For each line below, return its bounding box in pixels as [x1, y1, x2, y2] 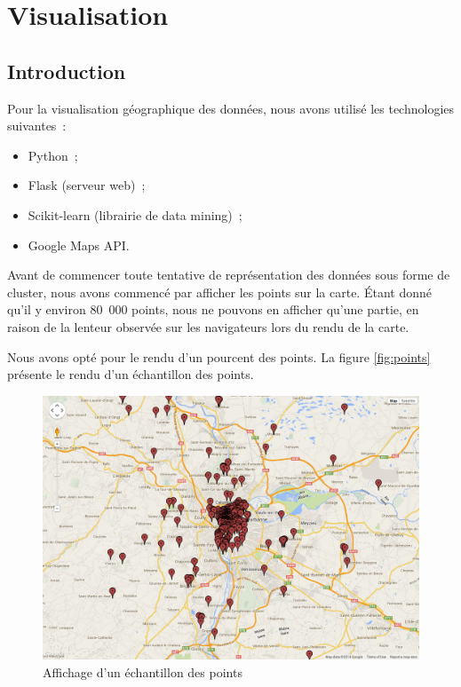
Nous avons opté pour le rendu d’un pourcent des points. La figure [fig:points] [7, 347, 431, 366]
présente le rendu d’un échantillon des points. [7, 365, 254, 383]
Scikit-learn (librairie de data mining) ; [28, 205, 242, 224]
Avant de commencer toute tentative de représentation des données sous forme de [7, 265, 450, 284]
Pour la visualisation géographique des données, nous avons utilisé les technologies [7, 99, 455, 117]
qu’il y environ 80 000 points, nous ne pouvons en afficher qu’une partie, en [7, 300, 419, 319]
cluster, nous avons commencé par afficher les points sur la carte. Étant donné [7, 282, 432, 301]
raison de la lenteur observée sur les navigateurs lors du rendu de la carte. [7, 317, 409, 336]
